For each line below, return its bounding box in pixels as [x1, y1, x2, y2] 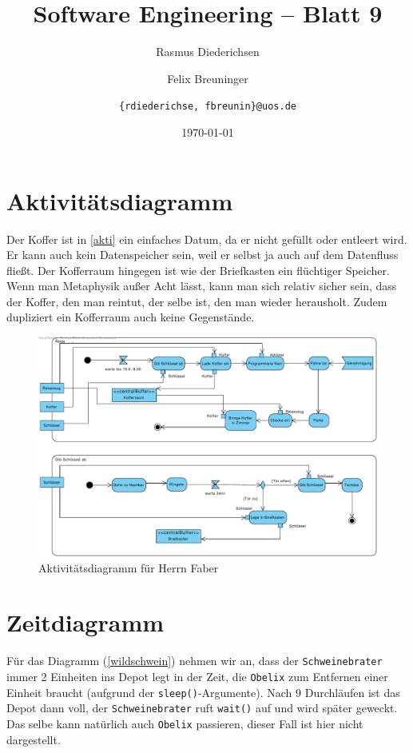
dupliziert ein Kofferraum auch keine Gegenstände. [6, 309, 255, 325]
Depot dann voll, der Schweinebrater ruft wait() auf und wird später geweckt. [6, 699, 398, 716]
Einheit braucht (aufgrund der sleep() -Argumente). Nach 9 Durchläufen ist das [6, 683, 400, 700]
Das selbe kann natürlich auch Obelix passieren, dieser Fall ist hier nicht [6, 715, 363, 731]
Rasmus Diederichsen [156, 43, 260, 60]
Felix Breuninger [167, 70, 248, 86]
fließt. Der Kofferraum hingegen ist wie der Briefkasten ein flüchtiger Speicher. [6, 261, 390, 278]
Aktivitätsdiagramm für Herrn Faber [38, 559, 219, 576]
